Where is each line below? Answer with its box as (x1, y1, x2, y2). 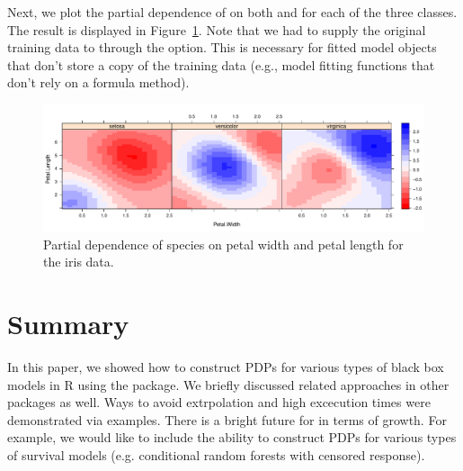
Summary (7, 305, 129, 342)
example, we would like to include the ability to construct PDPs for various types (7, 428, 457, 447)
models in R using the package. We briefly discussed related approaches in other (7, 375, 450, 394)
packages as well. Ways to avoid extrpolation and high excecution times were (7, 393, 431, 412)
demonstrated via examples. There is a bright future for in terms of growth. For (7, 410, 447, 429)
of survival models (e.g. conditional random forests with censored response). (7, 446, 425, 465)
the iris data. (43, 252, 114, 271)
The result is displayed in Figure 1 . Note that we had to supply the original (7, 20, 426, 39)
